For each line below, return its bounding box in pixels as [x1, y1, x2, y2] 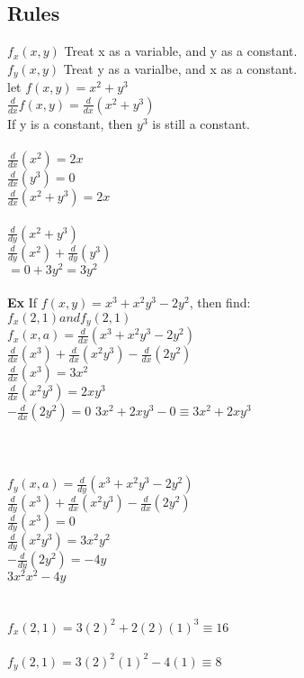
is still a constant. [152, 114, 250, 133]
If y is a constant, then [7, 114, 133, 133]
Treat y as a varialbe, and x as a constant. [63, 59, 298, 78]
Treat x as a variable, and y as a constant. [64, 41, 298, 60]
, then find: [189, 293, 251, 312]
